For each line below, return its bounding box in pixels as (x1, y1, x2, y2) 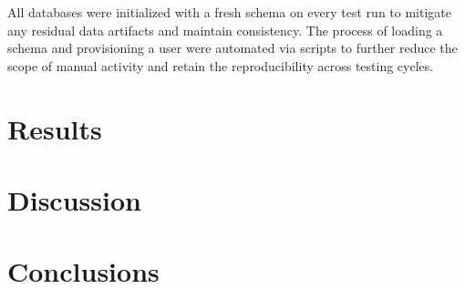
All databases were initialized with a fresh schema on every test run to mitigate (7, 3, 451, 21)
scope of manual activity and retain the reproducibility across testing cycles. (7, 56, 434, 75)
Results (7, 109, 102, 147)
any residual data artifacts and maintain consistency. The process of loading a (7, 20, 443, 39)
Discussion (7, 181, 141, 218)
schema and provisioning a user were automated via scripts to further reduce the (7, 38, 458, 57)
